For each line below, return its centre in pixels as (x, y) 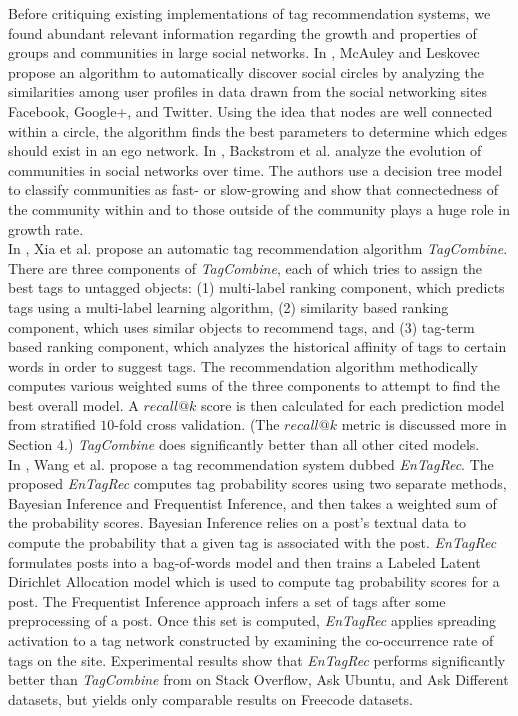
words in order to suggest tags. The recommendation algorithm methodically (243, 365)
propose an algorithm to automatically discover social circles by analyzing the (246, 71)
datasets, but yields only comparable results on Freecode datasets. (210, 698)
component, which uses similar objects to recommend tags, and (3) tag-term (241, 326)
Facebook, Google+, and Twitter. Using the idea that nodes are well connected (250, 110)
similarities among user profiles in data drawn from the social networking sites (248, 91)
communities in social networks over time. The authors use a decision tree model (255, 169)
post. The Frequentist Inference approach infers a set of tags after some (227, 600)
